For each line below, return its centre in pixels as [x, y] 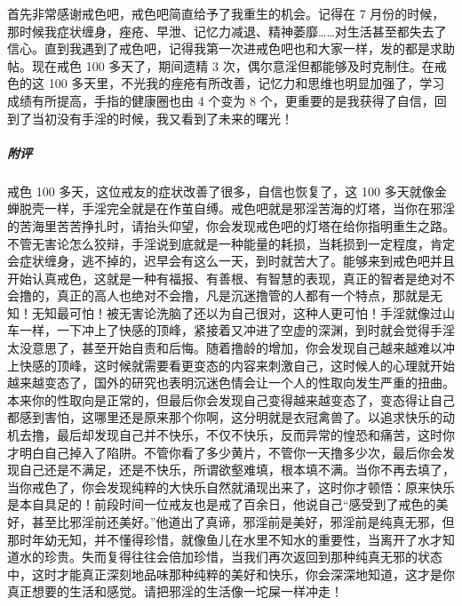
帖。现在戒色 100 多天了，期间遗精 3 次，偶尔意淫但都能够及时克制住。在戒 [227, 65]
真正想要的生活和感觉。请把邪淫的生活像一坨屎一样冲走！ [175, 591]
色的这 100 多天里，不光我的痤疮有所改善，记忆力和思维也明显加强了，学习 [226, 83]
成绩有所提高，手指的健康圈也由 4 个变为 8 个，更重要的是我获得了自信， [221, 100]
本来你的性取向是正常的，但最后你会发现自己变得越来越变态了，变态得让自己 [231, 399]
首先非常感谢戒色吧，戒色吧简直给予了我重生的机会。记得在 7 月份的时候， [226, 13]
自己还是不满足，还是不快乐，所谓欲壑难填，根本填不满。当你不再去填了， [237, 470]
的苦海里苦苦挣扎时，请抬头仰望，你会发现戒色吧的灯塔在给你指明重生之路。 [231, 225]
